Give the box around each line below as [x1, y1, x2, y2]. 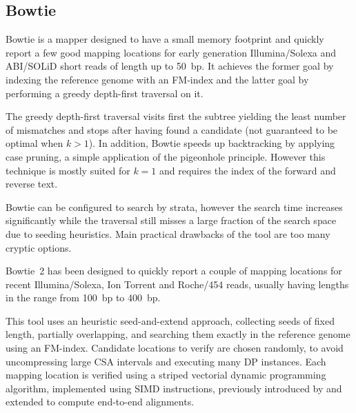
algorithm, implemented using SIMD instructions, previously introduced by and [6, 381, 342, 395]
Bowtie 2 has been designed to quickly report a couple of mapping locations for [6, 263, 342, 278]
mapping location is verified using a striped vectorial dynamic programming [6, 367, 326, 382]
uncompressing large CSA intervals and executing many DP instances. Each [6, 354, 326, 368]
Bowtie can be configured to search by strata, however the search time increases [6, 199, 343, 214]
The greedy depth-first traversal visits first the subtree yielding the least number [6, 109, 346, 123]
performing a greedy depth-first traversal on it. [6, 85, 204, 100]
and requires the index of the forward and [159, 163, 336, 177]
